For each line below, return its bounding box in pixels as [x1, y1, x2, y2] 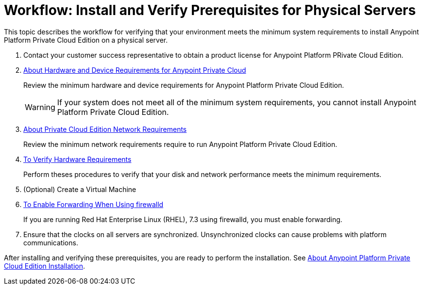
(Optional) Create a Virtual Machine [23, 185, 136, 193]
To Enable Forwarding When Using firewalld [23, 200, 164, 209]
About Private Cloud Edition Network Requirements [23, 125, 187, 133]
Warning [25, 102, 55, 112]
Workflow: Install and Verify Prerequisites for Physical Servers [4, 2, 416, 18]
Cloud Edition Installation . [4, 261, 85, 270]
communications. [23, 238, 78, 247]
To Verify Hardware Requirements [23, 155, 132, 163]
